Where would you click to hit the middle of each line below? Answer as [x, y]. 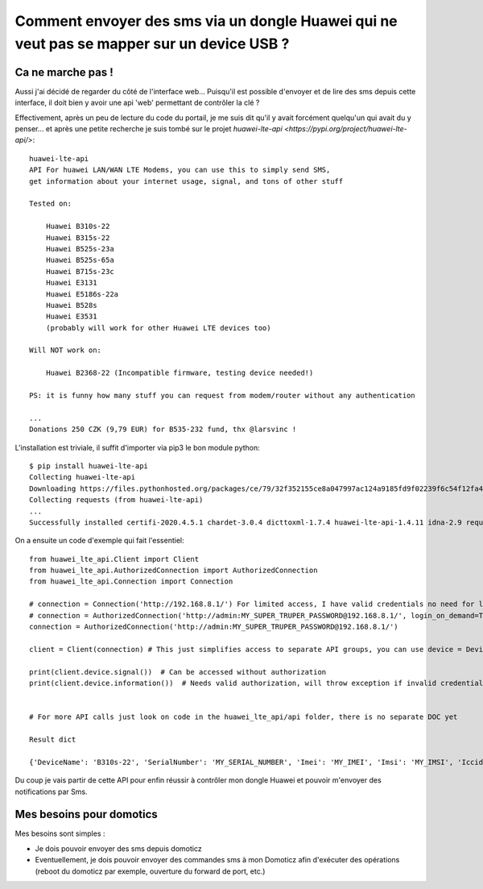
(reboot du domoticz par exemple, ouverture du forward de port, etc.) [150, 871]
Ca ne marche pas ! [64, 72]
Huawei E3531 [71, 317]
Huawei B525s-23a [80, 249]
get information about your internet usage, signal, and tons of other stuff [186, 181]
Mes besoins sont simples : [60, 833]
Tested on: [51, 204]
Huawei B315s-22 [78, 237]
